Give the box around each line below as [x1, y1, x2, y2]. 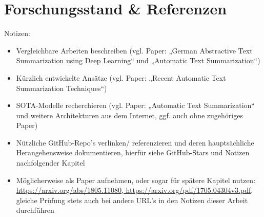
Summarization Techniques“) [16, 82, 107, 93]
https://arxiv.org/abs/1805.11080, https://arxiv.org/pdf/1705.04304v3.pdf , [16, 185, 253, 195]
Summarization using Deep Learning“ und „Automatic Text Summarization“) [16, 55, 260, 66]
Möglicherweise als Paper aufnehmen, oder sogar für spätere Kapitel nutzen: [16, 174, 256, 185]
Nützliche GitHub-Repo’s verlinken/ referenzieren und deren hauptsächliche [16, 137, 254, 148]
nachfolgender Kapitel [16, 157, 85, 168]
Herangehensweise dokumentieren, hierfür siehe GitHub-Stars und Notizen [16, 147, 250, 158]
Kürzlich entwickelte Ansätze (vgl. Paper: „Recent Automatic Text [16, 72, 226, 83]
